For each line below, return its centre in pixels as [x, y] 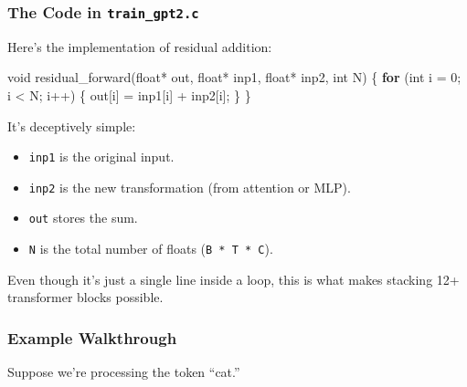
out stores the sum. [83, 218]
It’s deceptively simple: [72, 126]
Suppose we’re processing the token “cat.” [124, 372]
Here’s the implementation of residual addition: [140, 46]
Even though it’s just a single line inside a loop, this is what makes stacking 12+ [233, 279]
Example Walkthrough [92, 337]
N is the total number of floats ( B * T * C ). [151, 249]
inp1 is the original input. [101, 157]
